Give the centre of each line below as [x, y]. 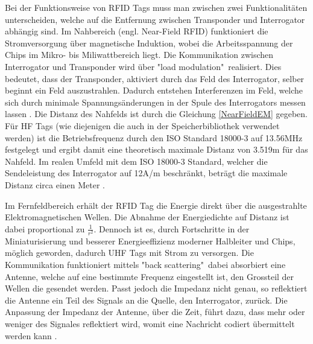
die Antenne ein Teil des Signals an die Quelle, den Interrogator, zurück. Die [146, 300]
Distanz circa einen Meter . [55, 184]
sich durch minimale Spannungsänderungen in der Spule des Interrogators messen [155, 102]
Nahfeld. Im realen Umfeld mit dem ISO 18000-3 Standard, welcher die [136, 161]
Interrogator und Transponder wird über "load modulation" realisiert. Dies [143, 66]
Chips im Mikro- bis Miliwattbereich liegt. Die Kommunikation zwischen [139, 55]
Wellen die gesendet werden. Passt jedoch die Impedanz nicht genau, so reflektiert [156, 288]
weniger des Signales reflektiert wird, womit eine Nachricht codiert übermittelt [150, 323]
